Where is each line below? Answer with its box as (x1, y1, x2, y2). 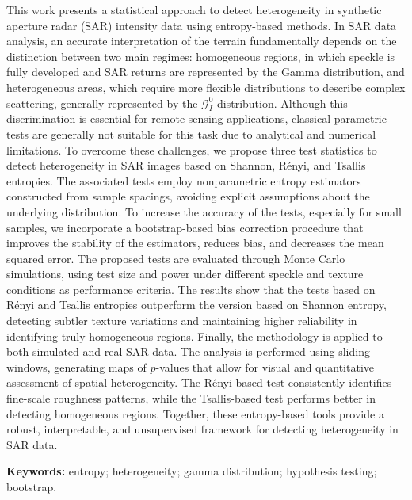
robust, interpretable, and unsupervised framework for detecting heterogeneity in (6, 421, 399, 437)
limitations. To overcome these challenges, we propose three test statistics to (6, 141, 377, 158)
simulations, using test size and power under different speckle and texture (6, 265, 364, 282)
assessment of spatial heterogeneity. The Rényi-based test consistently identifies (6, 374, 392, 391)
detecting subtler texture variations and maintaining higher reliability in (6, 312, 357, 329)
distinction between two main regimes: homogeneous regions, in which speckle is (6, 48, 395, 64)
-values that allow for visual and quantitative (155, 358, 375, 375)
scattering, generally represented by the (6, 94, 198, 111)
